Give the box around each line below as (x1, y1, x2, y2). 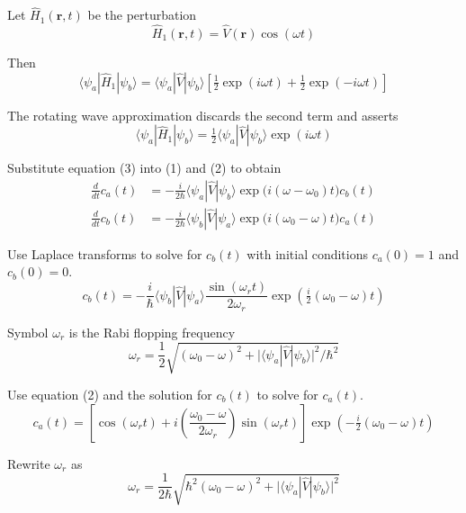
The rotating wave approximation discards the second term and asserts (7, 105, 399, 124)
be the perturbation (87, 5, 197, 24)
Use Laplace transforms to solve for (7, 244, 202, 263)
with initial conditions (246, 244, 368, 263)
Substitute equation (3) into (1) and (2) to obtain (7, 158, 282, 177)
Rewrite (7, 454, 50, 472)
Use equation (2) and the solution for (7, 385, 212, 404)
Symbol (7, 322, 49, 341)
